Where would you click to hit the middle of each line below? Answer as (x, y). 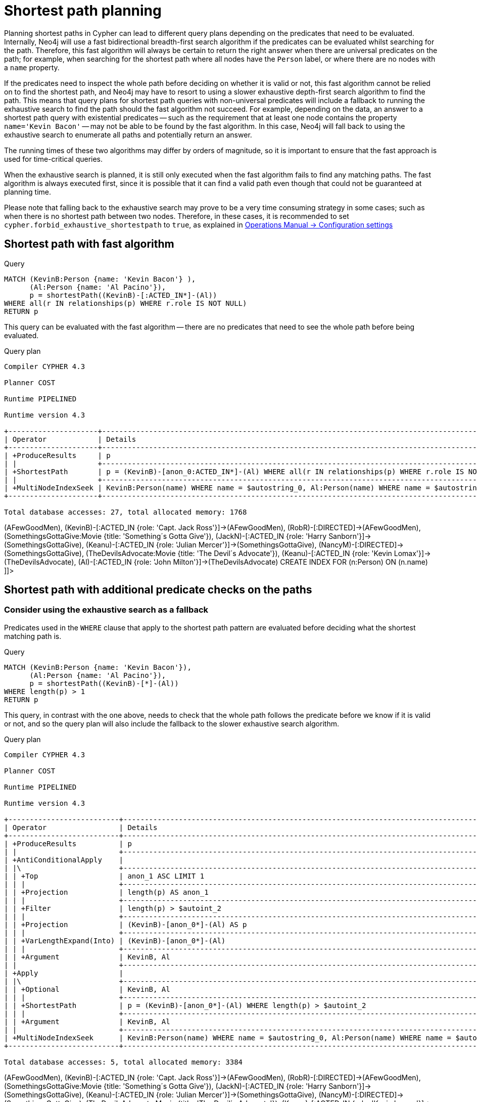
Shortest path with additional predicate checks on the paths (158, 590)
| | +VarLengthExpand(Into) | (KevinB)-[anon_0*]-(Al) (115, 940)
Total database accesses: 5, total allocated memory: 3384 (124, 1062)
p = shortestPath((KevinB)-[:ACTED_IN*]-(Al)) (123, 295)
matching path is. (33, 636)
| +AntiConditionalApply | (64, 860)
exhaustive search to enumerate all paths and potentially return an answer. (128, 134)
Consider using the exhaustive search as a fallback (106, 610)
